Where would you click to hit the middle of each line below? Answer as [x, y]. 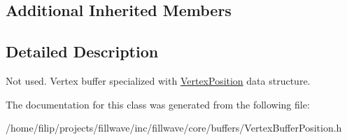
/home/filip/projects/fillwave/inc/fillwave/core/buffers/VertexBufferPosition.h [174, 128]
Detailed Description [82, 51]
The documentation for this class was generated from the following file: [158, 104]
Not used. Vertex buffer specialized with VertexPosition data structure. [158, 80]
